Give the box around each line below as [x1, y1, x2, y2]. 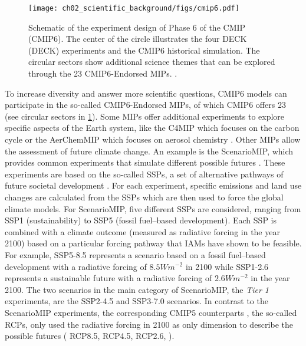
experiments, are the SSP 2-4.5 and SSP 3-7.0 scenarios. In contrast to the [5, 295, 268, 307]
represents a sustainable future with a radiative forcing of [5, 272, 212, 284]
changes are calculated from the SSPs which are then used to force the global [5, 190, 284, 203]
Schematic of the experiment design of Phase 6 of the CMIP [28, 21, 246, 33]
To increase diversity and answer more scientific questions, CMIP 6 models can [5, 87, 287, 99]
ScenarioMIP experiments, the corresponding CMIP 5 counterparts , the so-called [5, 306, 297, 318]
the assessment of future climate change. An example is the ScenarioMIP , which [5, 144, 294, 157]
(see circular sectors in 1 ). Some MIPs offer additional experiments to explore [5, 110, 285, 122]
